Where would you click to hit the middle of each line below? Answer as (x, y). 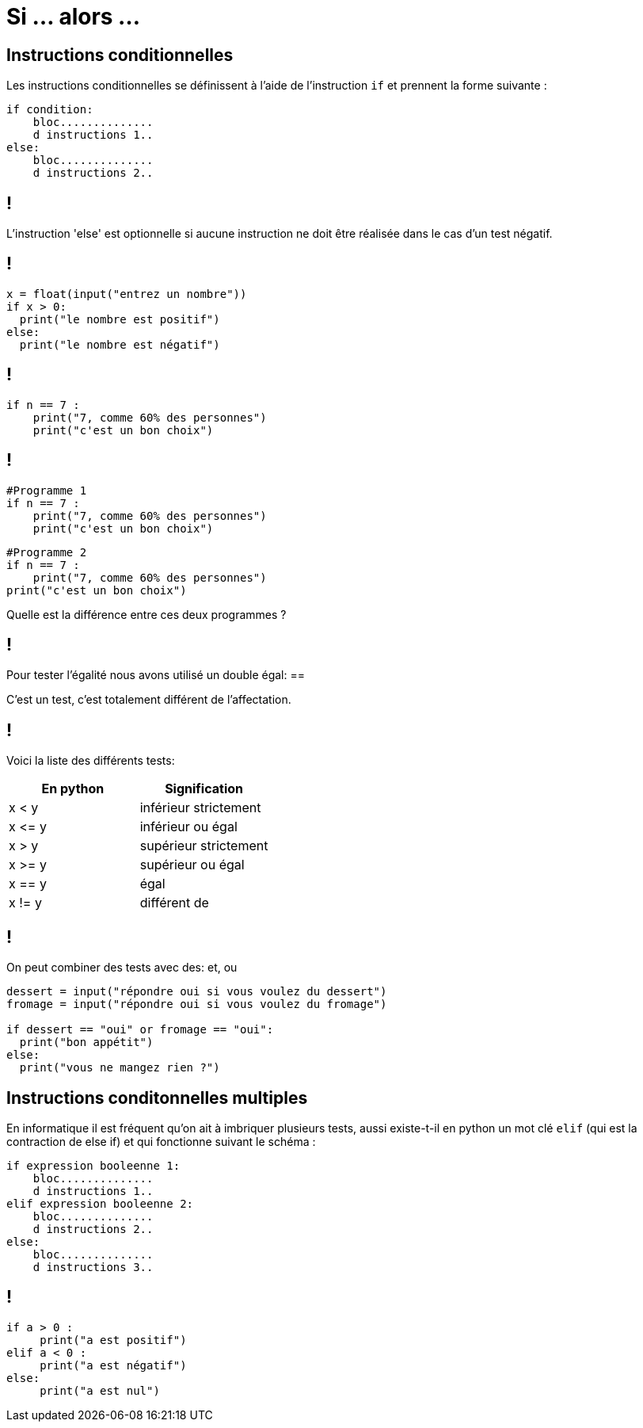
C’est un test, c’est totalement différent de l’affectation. (149, 700)
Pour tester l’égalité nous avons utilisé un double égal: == (156, 675)
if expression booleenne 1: (93, 1165)
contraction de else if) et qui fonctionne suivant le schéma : (161, 1141)
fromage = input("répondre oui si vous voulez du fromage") (197, 1004)
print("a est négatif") (113, 1365)
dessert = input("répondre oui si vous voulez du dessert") (197, 992)
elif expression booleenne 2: (100, 1203)
